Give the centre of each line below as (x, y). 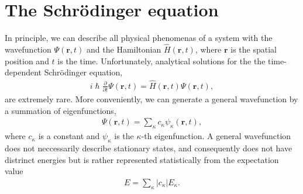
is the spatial (254, 49)
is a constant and (69, 136)
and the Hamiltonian (124, 49)
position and (27, 60)
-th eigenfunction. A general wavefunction (216, 136)
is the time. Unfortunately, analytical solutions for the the (161, 60)
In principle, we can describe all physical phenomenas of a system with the (139, 38)
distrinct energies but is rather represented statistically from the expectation (142, 159)
